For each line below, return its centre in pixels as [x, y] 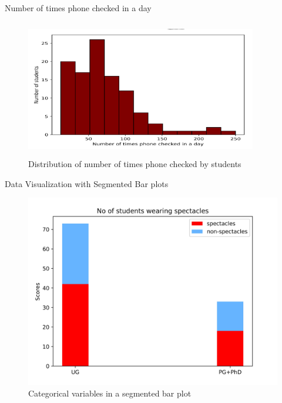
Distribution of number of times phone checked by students [135, 163]
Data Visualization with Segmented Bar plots [87, 183]
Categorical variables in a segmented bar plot [110, 393]
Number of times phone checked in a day [78, 8]
